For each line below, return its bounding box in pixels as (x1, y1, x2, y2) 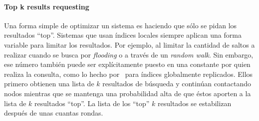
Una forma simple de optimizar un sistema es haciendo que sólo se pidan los (4, 20, 237, 30)
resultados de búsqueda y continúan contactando (102, 78, 252, 89)
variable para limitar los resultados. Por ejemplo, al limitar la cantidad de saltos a (4, 39, 255, 50)
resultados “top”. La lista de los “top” (34, 98, 150, 108)
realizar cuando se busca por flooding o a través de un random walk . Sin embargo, (4, 49, 254, 60)
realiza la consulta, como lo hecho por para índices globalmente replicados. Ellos (4, 68, 253, 79)
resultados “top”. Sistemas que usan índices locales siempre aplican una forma (4, 30, 242, 40)
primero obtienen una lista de (4, 78, 94, 89)
